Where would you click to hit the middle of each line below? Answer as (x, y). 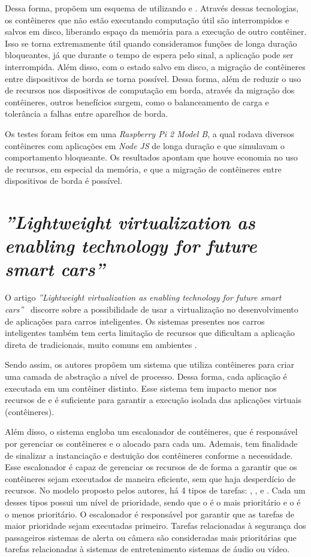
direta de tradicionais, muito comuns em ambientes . (101, 344)
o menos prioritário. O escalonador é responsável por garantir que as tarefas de (150, 514)
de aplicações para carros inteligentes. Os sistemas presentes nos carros (135, 321)
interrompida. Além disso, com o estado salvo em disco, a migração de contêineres (155, 66)
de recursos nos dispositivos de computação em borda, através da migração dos (150, 90)
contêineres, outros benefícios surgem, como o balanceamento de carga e (137, 102)
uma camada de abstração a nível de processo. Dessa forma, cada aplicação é (146, 376)
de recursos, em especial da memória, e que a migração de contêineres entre (143, 169)
